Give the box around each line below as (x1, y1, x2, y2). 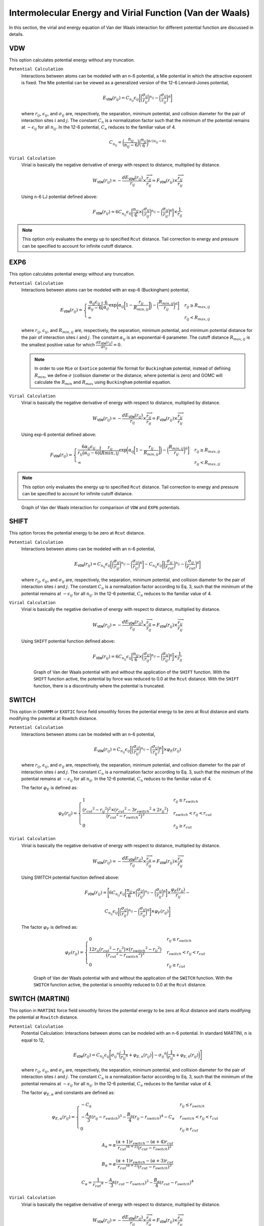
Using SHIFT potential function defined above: (21, 638, 115, 644)
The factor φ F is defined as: (21, 924, 78, 931)
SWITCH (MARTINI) (9, 995, 70, 1003)
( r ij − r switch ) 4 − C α (132, 1113, 175, 1121)
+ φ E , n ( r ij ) (129, 1052, 152, 1059)
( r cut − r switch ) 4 (159, 1179, 194, 1186)
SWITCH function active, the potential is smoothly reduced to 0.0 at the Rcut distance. (33, 982, 207, 988)
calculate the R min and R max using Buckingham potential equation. (34, 379, 171, 386)
